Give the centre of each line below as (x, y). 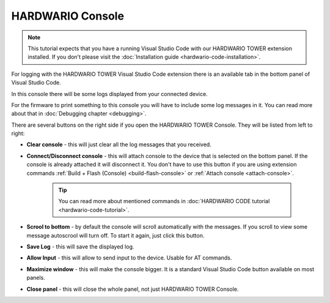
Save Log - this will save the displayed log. (80, 246)
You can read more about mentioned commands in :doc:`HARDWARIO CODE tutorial (164, 201)
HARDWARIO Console (68, 16)
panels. (36, 278)
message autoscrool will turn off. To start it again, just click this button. (116, 235)
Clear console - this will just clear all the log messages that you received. (119, 144)
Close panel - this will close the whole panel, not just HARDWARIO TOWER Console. (133, 289)
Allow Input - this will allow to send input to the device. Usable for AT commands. (129, 258)
